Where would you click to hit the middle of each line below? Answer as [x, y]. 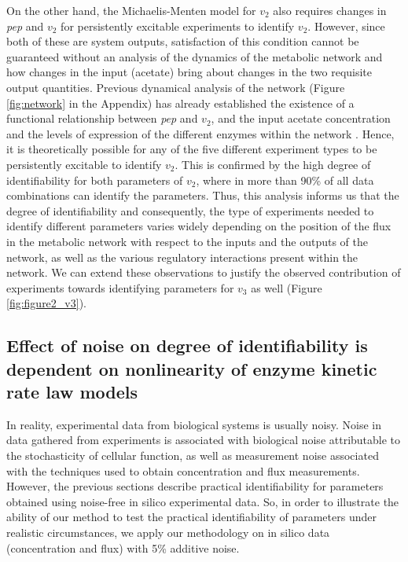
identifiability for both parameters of [95, 180]
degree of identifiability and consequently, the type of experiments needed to [190, 210]
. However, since [346, 26]
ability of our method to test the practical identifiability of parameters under [191, 517]
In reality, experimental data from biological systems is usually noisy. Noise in [194, 424]
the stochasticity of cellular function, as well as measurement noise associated [193, 455]
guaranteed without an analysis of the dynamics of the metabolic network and [195, 56]
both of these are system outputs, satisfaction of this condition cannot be [183, 41]
